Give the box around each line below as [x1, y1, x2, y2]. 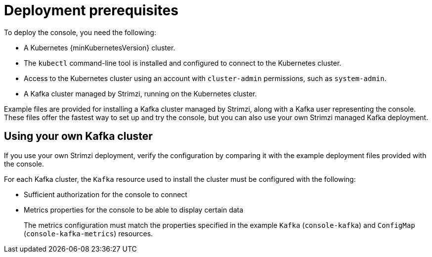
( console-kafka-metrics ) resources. [24, 229, 153, 238]
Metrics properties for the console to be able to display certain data [24, 205, 244, 214]
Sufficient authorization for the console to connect [24, 190, 187, 199]
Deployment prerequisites [4, 2, 178, 19]
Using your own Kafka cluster [4, 130, 153, 143]
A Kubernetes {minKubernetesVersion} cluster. [24, 43, 175, 52]
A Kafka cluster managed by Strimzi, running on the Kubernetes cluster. [24, 89, 257, 98]
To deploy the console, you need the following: [4, 28, 156, 37]
